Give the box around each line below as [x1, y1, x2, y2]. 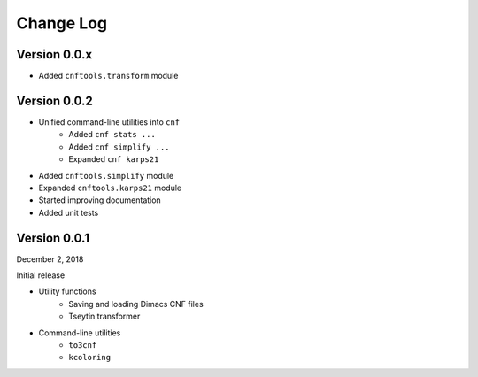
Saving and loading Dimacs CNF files [68, 298, 204, 309]
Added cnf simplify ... [68, 142, 170, 152]
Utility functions [38, 286, 96, 296]
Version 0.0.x [16, 47, 93, 62]
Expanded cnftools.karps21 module [38, 182, 182, 193]
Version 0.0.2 [16, 93, 93, 108]
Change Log [16, 13, 108, 33]
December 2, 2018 [16, 253, 84, 265]
